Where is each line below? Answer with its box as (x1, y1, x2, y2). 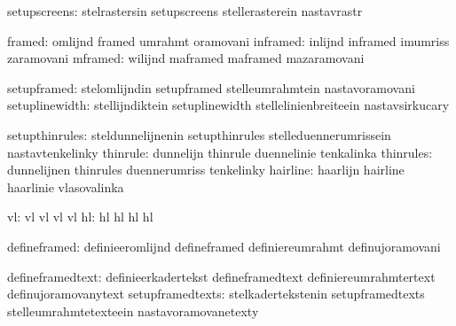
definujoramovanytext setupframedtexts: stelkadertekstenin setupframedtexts (7, 284, 425, 303)
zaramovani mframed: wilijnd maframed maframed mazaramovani (7, 49, 365, 67)
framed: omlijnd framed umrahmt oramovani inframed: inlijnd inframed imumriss (7, 31, 450, 50)
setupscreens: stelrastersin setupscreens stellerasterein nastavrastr (7, 2, 363, 19)
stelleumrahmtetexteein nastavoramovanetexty (7, 301, 259, 320)
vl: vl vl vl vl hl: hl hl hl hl (7, 207, 153, 226)
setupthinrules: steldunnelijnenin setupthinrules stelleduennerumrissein (7, 125, 391, 144)
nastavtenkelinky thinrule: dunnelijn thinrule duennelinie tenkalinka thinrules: (7, 143, 433, 161)
